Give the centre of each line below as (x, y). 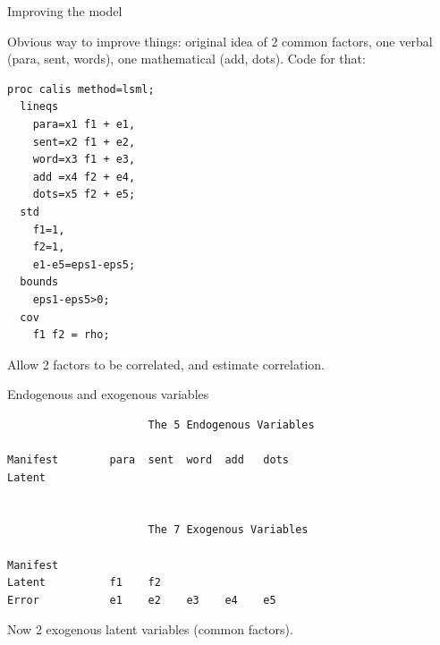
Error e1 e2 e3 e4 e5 (142, 600)
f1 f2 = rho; (71, 335)
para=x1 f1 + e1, (84, 124)
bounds (39, 282)
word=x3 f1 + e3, (84, 160)
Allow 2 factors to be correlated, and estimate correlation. (166, 364)
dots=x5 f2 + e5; (84, 195)
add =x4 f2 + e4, (84, 177)
